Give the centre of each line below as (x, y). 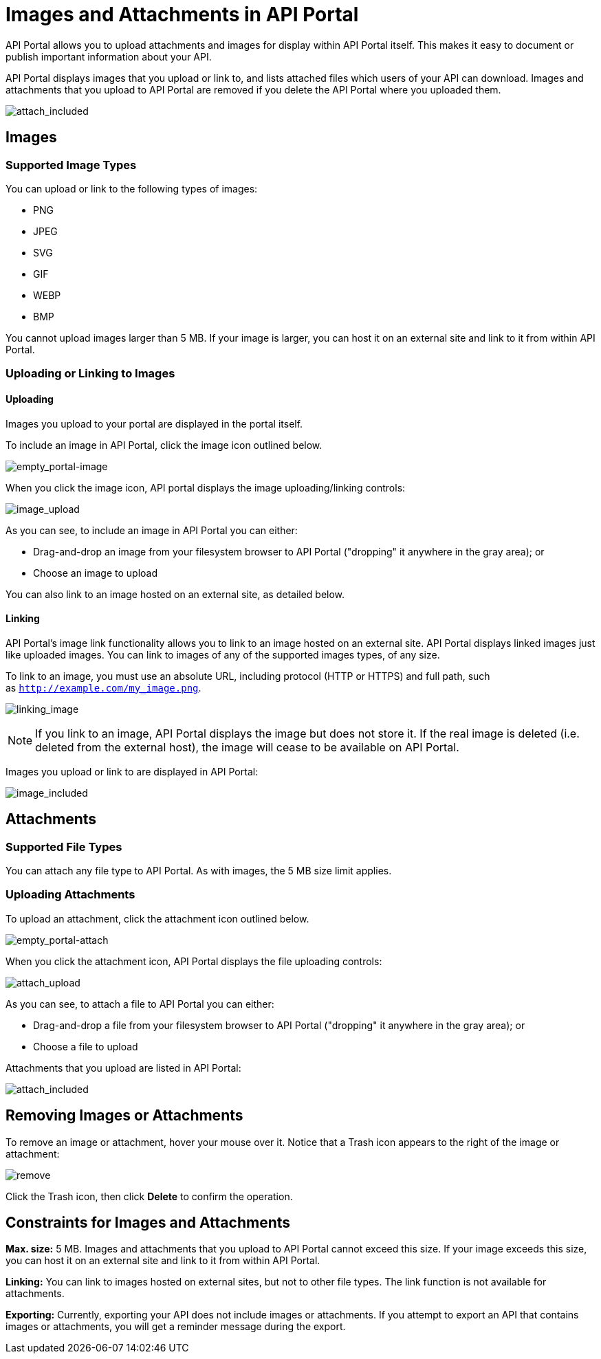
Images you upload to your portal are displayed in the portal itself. (154, 423)
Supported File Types (64, 847)
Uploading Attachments (70, 895)
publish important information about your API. (109, 56)
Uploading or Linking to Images (90, 374)
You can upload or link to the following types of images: (132, 188)
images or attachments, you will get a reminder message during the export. (176, 1327)
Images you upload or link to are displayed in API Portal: (132, 771)
